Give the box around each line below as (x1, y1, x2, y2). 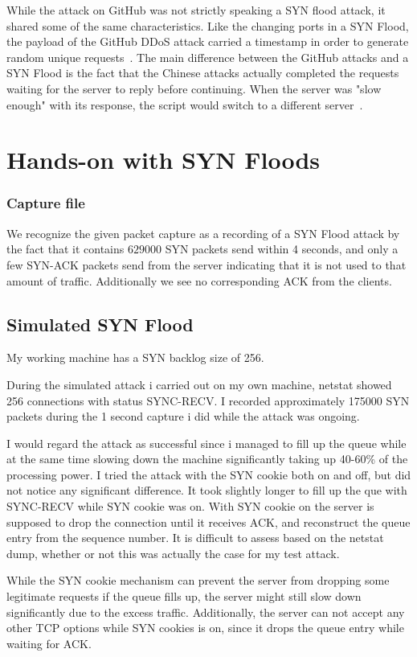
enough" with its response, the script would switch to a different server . (6, 96, 363, 113)
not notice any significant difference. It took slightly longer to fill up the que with (6, 482, 407, 499)
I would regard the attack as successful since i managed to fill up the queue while (6, 434, 407, 451)
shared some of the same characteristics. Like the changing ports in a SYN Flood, (6, 17, 409, 34)
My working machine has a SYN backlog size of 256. (6, 349, 264, 366)
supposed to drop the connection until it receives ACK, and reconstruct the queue (6, 513, 411, 530)
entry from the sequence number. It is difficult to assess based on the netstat (6, 529, 384, 546)
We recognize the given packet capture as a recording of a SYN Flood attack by (6, 224, 400, 241)
